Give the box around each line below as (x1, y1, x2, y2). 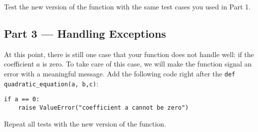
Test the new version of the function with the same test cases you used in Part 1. (4, 1, 251, 11)
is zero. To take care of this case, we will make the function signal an (42, 59, 252, 69)
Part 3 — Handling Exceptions (4, 25, 166, 41)
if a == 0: (4, 96, 40, 103)
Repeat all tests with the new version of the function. (4, 118, 166, 129)
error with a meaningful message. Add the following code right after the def (4, 68, 235, 78)
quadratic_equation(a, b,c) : (4, 78, 99, 88)
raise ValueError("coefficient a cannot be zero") (18, 104, 189, 111)
